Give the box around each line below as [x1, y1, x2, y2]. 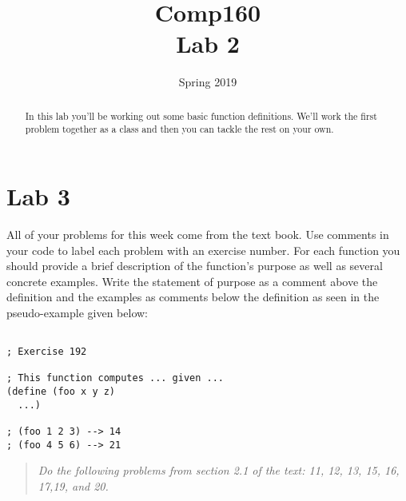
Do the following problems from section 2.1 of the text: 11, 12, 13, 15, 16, [38, 462, 400, 479]
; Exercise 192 [6, 346, 87, 358]
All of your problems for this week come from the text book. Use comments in [6, 225, 389, 242]
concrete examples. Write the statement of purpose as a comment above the [6, 272, 378, 289]
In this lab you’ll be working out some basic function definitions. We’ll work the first [25, 109, 377, 122]
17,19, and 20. [38, 478, 109, 495]
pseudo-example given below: [6, 304, 149, 320]
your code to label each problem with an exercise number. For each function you [6, 241, 400, 258]
